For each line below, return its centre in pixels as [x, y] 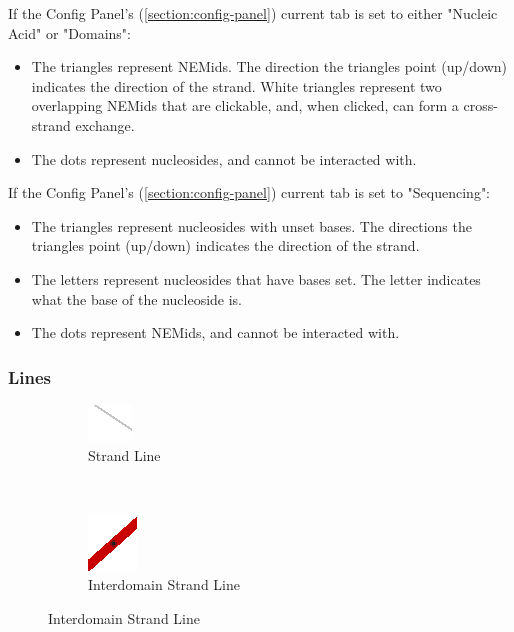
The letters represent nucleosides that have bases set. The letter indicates [256, 278]
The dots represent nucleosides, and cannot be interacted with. [224, 158]
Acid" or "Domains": [69, 32]
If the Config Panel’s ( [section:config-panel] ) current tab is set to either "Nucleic [253, 13]
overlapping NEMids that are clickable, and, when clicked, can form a [245, 105]
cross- [480, 105]
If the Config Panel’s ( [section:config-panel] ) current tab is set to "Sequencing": [249, 192]
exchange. [105, 124]
